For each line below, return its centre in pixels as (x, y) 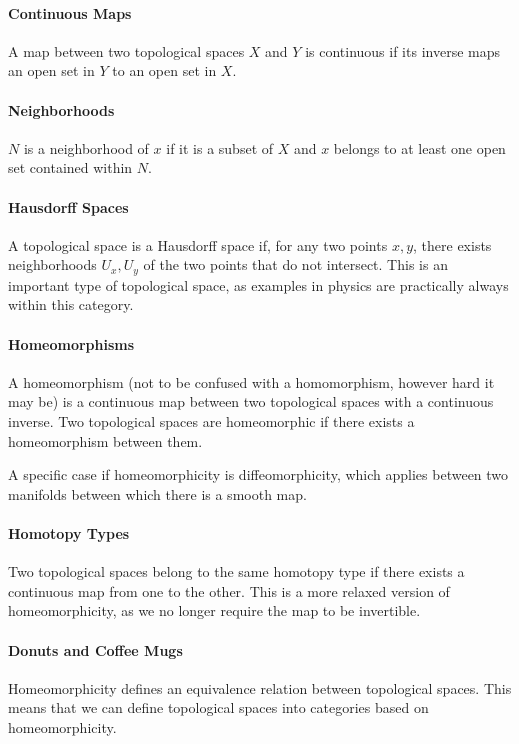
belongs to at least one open (419, 147)
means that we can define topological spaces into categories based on (218, 707)
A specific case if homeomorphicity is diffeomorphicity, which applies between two (258, 474)
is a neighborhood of (86, 147)
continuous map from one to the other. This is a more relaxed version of (229, 590)
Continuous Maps (70, 12)
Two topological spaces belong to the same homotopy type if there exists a (236, 571)
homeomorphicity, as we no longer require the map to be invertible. (214, 610)
